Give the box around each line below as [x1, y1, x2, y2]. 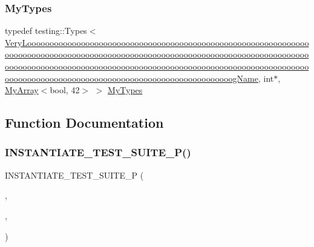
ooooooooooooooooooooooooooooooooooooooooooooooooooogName [5, 71, 258, 84]
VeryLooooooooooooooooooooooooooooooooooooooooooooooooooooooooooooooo [5, 36, 309, 48]
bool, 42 [50, 84, 80, 96]
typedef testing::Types [5, 24, 87, 37]
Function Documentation [5, 113, 164, 132]
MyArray [5, 84, 39, 96]
